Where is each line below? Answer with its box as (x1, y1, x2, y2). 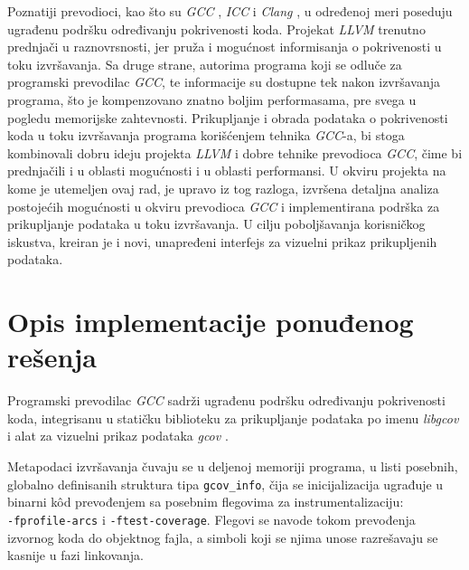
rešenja (7, 338, 97, 375)
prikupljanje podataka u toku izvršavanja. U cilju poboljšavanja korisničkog (7, 214, 426, 233)
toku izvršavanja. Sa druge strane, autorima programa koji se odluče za (7, 54, 402, 73)
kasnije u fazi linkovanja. (7, 546, 144, 565)
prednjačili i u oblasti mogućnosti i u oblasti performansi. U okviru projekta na (7, 161, 446, 180)
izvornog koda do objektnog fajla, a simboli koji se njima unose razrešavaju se (7, 527, 438, 546)
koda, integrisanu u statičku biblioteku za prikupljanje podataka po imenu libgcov (7, 408, 459, 427)
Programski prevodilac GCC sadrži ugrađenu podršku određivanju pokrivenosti (7, 391, 446, 410)
